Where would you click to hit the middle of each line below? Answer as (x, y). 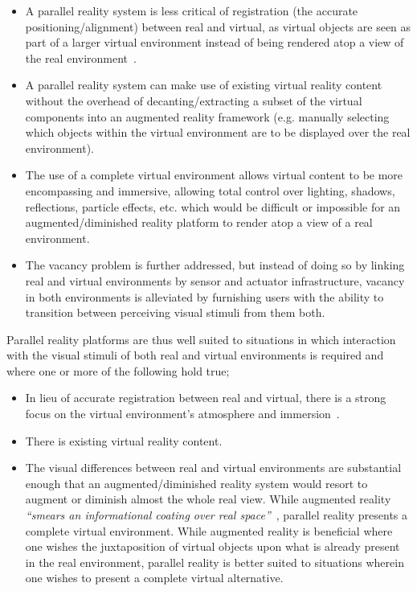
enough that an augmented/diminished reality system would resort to (196, 483)
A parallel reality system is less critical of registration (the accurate (192, 10)
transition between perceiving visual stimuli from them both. (175, 312)
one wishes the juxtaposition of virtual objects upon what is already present (213, 546)
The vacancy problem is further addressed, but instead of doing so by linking (215, 265)
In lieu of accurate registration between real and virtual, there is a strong (206, 398)
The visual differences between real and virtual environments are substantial (213, 468)
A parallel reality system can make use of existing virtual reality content (204, 85)
